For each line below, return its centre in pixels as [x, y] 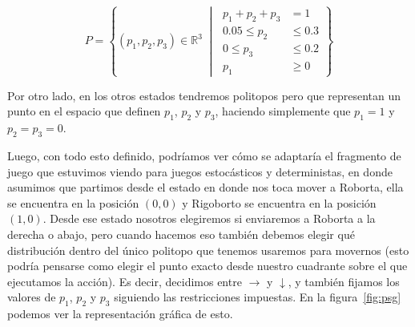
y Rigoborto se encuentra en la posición [279, 202]
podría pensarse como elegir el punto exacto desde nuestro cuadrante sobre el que [207, 266]
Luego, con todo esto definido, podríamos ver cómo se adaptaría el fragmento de [204, 155]
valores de [32, 297]
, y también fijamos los [344, 281]
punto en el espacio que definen [84, 111]
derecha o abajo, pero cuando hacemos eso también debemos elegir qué [181, 234]
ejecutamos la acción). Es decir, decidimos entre [125, 281]
